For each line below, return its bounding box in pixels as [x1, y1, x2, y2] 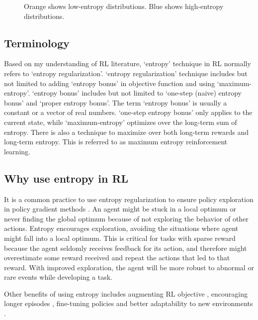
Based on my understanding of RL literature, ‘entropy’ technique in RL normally [4, 58, 251, 69]
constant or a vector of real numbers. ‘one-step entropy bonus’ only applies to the [4, 107, 253, 117]
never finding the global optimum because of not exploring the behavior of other [4, 213, 249, 223]
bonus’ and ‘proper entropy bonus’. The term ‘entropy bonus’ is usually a [4, 97, 227, 107]
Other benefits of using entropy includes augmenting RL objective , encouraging [4, 288, 248, 299]
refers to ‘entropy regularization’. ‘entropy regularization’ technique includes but [4, 68, 248, 78]
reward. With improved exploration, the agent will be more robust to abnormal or [4, 262, 254, 272]
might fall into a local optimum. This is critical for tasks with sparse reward [4, 232, 236, 243]
